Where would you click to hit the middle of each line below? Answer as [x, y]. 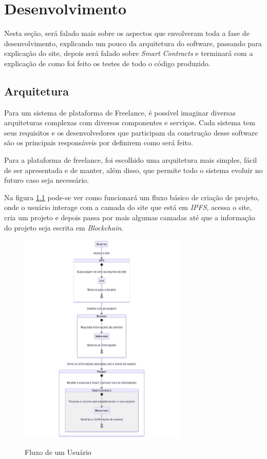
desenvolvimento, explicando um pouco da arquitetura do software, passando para [133, 43]
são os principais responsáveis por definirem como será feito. [99, 142]
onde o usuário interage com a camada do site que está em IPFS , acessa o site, [128, 207]
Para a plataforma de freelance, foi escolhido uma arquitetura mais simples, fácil [131, 160]
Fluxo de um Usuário [58, 452]
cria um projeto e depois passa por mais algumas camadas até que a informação [130, 217]
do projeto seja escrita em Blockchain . [64, 227]
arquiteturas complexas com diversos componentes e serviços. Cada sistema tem [130, 122]
